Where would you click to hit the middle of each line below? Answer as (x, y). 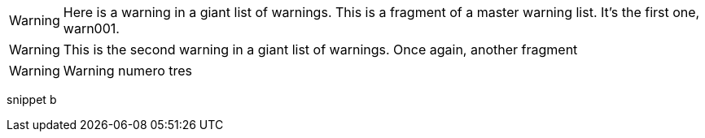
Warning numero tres (127, 71)
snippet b (32, 99)
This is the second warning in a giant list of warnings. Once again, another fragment (320, 50)
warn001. (91, 28)
